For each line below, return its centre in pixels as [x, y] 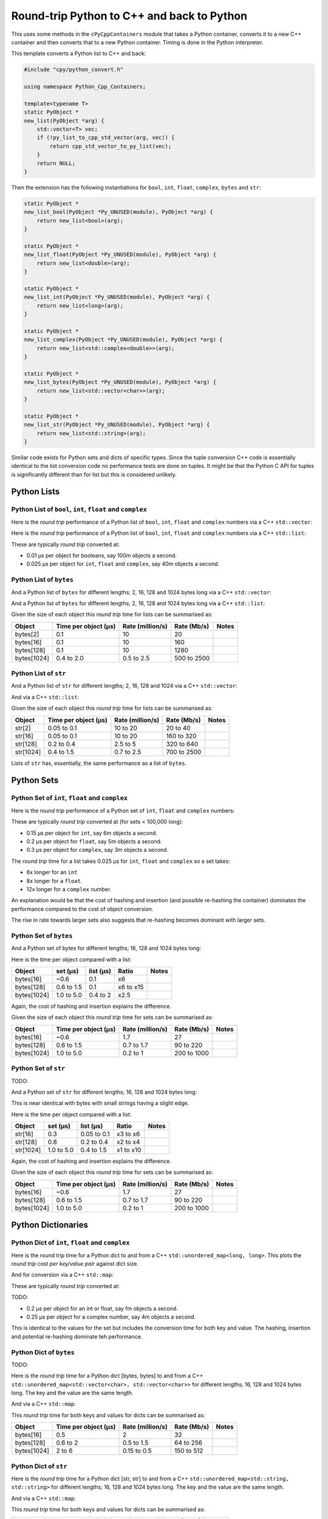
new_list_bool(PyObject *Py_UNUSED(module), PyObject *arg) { [118, 212]
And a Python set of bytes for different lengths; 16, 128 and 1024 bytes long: [106, 948]
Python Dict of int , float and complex [70, 1243]
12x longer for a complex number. [69, 889]
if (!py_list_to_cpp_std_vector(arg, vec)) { [106, 138]
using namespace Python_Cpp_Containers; [85, 87]
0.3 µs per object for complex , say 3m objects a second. [97, 850]
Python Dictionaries [50, 1225]
